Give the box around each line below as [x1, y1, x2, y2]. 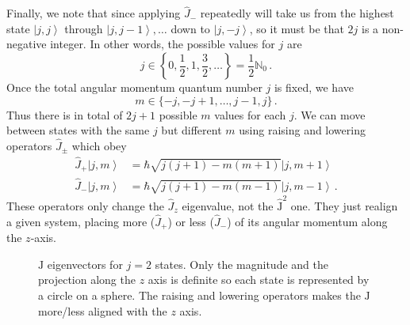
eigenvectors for [47, 255, 123, 272]
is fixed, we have [274, 79, 354, 95]
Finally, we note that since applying [6, 5, 181, 21]
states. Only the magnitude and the [155, 255, 328, 272]
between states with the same [6, 122, 150, 138]
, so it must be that [249, 20, 344, 36]
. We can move [293, 106, 366, 123]
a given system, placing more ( [6, 213, 155, 229]
